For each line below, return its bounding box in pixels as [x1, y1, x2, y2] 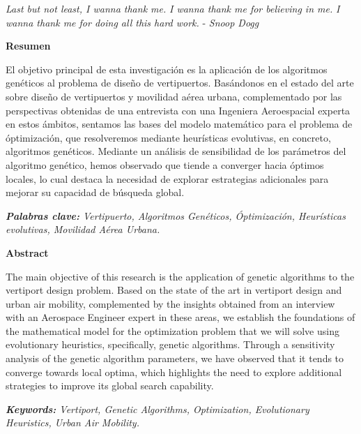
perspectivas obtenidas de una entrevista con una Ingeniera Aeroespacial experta [6, 103, 351, 117]
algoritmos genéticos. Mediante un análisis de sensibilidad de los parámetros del [6, 144, 346, 158]
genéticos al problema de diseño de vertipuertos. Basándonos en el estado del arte [6, 75, 354, 90]
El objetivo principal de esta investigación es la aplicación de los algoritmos [6, 61, 328, 76]
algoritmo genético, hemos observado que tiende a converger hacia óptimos [6, 157, 324, 172]
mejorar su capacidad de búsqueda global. [6, 185, 185, 200]
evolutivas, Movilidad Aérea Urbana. [6, 222, 160, 237]
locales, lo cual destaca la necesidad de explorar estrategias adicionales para [6, 171, 329, 186]
